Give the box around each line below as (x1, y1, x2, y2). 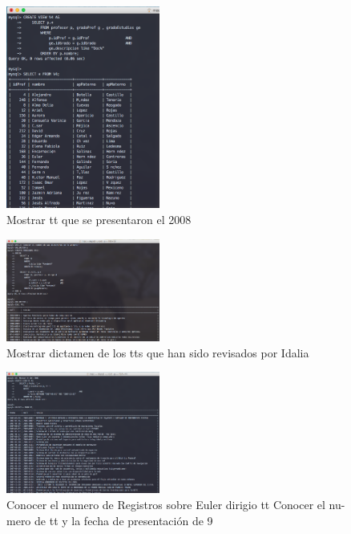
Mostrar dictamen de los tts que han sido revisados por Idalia (6, 344, 309, 361)
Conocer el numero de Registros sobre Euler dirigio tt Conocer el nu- (6, 495, 345, 512)
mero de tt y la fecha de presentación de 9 (6, 512, 213, 528)
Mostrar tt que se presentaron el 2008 (6, 210, 192, 227)
